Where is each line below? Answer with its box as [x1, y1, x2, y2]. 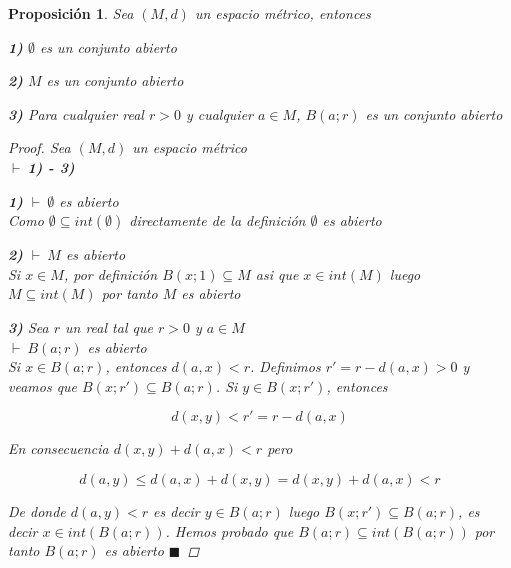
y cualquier [185, 103, 254, 124]
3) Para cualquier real [8, 103, 144, 124]
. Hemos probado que [165, 520, 294, 541]
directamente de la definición [129, 210, 306, 231]
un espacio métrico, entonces [194, 3, 371, 23]
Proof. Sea [8, 137, 71, 158]
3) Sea [8, 316, 49, 337]
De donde [8, 500, 66, 521]
